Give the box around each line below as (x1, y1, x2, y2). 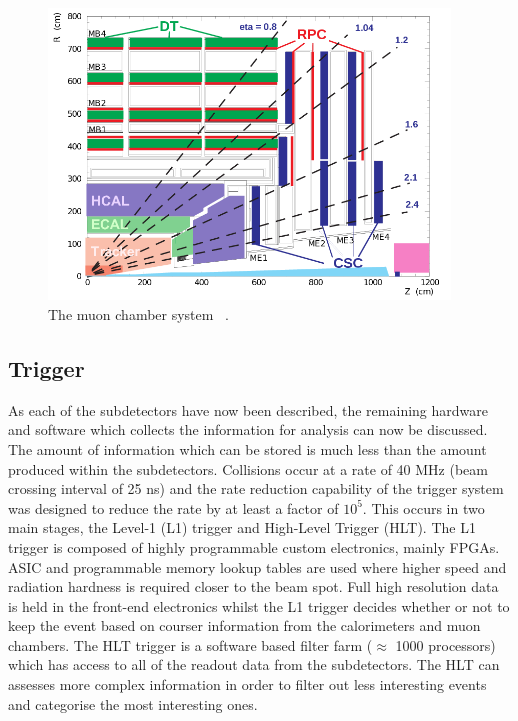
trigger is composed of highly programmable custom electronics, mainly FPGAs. (8, 536, 500, 557)
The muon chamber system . (48, 303, 230, 324)
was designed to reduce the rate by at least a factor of (8, 497, 339, 518)
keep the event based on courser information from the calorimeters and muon (8, 615, 481, 636)
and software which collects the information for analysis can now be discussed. (8, 419, 488, 440)
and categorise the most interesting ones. (8, 693, 258, 714)
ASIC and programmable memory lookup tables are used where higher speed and (8, 556, 507, 577)
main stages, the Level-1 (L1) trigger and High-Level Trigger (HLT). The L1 (8, 517, 476, 538)
